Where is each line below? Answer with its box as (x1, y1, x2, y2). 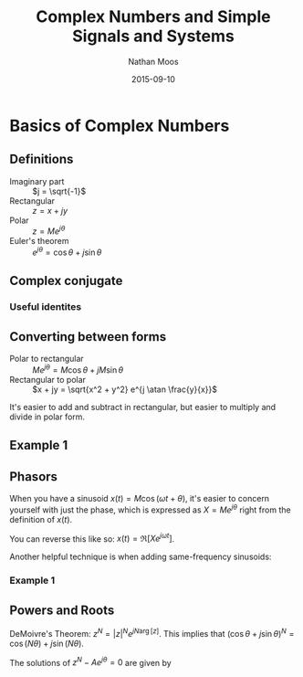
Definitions (9, 152, 74, 167)
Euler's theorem (9, 236, 69, 247)
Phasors (9, 469, 57, 484)
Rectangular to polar (9, 374, 87, 385)
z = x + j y (32, 205, 68, 216)
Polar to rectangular (9, 354, 84, 365)
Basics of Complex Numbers (9, 115, 230, 136)
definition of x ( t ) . (9, 513, 73, 524)
